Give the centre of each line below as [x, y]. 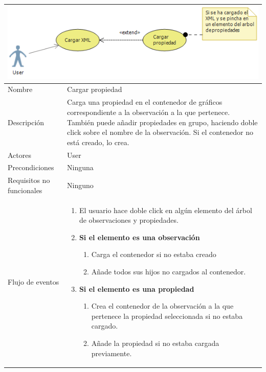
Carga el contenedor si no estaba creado [154, 254]
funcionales [25, 190]
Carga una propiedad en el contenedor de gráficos [145, 102]
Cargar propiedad [95, 89]
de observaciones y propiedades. [129, 220]
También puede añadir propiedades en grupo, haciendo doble [162, 122]
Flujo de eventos [34, 281]
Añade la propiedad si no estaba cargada [155, 343]
